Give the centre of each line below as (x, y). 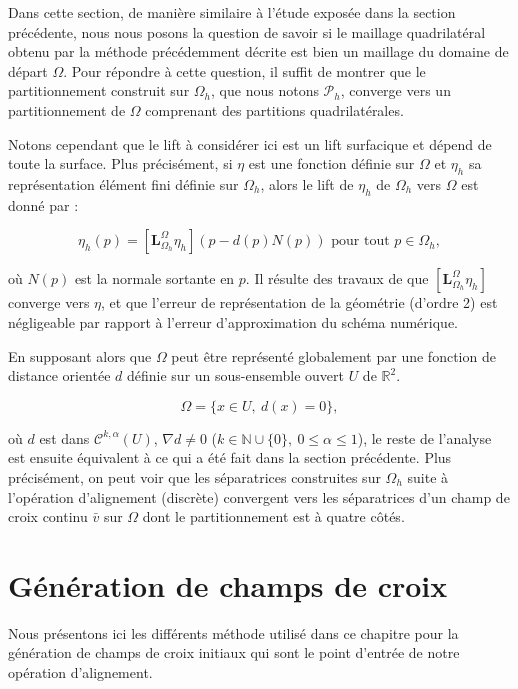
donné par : (43, 204)
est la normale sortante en (154, 278)
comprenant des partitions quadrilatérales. (274, 109)
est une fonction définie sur (331, 163)
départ (28, 70)
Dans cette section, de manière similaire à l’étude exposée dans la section (232, 12)
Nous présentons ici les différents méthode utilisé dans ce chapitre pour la (233, 632)
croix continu (48, 516)
